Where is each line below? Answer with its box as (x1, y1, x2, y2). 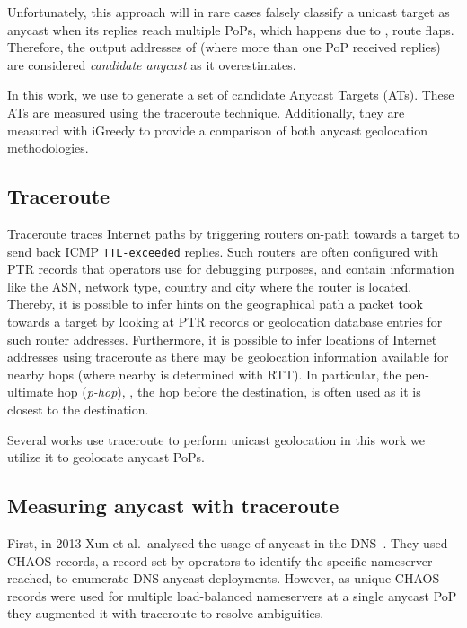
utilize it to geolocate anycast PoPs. (7, 448, 205, 467)
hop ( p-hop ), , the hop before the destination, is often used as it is (57, 382, 421, 401)
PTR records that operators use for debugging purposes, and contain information (7, 259, 454, 278)
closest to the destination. (7, 399, 149, 418)
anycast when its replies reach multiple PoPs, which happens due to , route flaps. (7, 20, 454, 39)
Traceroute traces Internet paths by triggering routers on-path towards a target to (7, 223, 460, 242)
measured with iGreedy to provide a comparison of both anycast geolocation (7, 120, 427, 139)
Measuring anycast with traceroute (7, 492, 339, 519)
